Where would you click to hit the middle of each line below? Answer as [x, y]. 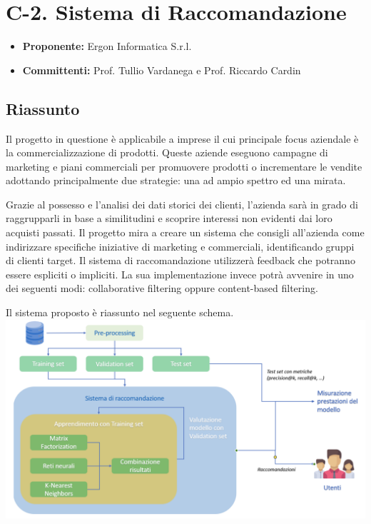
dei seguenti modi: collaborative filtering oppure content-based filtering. [162, 288]
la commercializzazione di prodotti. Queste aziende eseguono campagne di [167, 152]
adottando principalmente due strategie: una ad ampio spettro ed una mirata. [176, 180]
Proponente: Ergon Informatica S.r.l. [107, 46]
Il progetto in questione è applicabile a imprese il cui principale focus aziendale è [182, 138]
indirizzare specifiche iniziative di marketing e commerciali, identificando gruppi [180, 246]
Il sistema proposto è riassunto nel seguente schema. [120, 312]
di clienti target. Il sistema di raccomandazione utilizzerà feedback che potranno [181, 260]
